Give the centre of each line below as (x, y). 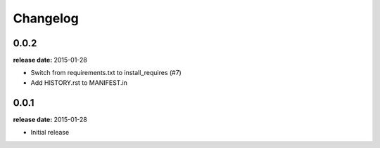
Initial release (50, 133)
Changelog (46, 18)
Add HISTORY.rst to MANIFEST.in (79, 82)
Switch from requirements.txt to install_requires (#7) (106, 73)
